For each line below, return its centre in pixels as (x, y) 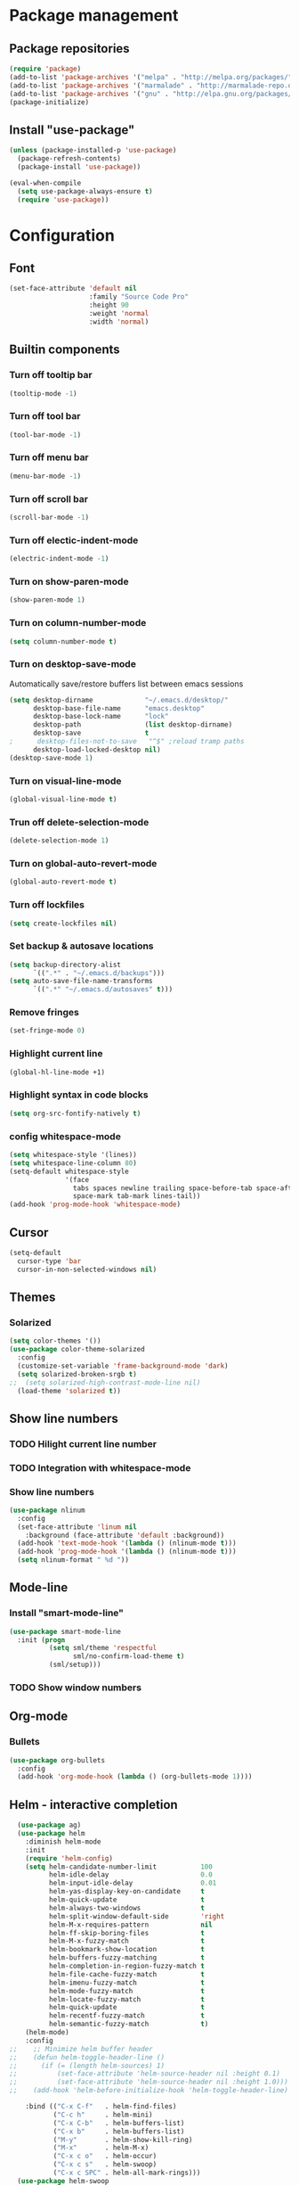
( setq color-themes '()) (55, 1341)
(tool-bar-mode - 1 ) (45, 435)
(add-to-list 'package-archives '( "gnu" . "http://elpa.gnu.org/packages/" (153, 94)
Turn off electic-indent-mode (74, 540)
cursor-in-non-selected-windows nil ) (87, 1269)
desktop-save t (91, 733)
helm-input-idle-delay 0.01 (133, 1883)
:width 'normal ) (119, 322)
